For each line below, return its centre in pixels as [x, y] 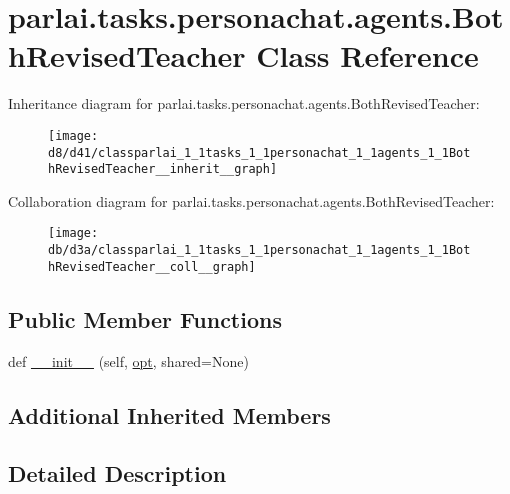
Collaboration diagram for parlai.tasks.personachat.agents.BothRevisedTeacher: [251, 200]
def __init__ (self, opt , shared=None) [128, 360]
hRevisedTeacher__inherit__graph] [163, 169]
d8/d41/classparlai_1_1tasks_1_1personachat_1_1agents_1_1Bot [259, 152]
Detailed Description [117, 473]
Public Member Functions [145, 318]
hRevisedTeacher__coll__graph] [152, 266]
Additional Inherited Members [169, 414]
